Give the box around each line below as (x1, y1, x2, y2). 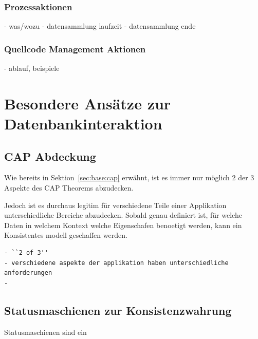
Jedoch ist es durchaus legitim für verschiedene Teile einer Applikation (4, 199, 227, 210)
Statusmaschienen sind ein (4, 326, 87, 337)
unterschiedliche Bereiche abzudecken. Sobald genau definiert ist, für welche (4, 210, 242, 220)
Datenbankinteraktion (4, 113, 162, 134)
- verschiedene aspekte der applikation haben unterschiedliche (4, 259, 229, 267)
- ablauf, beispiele (4, 63, 60, 73)
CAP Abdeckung (4, 148, 96, 164)
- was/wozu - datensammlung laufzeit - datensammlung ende (4, 21, 196, 31)
